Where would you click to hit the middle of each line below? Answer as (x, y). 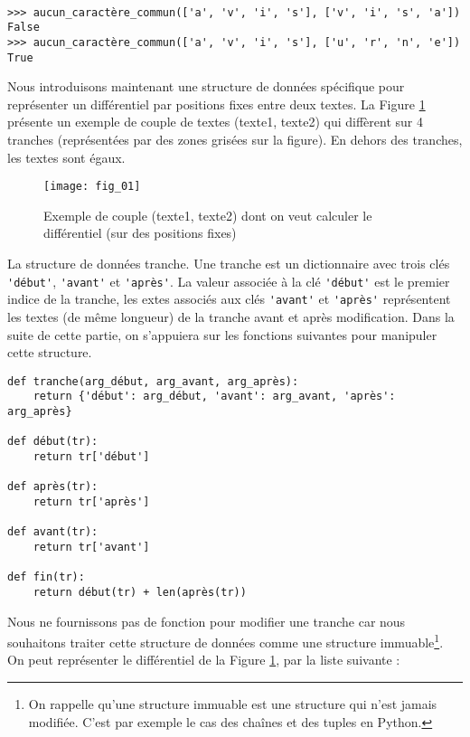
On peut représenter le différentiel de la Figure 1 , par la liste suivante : (204, 660)
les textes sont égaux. (66, 157)
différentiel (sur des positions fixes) (140, 233)
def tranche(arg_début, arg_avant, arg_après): (153, 381)
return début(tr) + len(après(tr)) (140, 592)
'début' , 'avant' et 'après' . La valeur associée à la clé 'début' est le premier (229, 281)
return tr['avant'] (91, 547)
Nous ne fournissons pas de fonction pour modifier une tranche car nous (207, 621)
